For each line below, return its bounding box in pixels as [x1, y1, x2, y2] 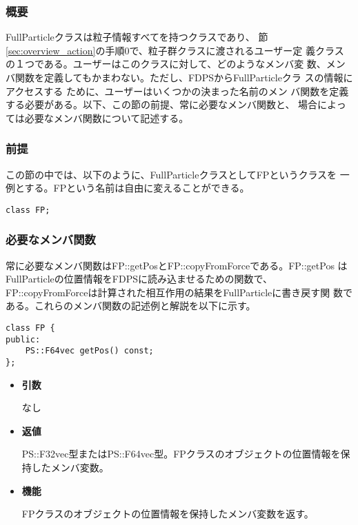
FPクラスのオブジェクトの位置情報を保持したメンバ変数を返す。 [21, 506, 314, 521]
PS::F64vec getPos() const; [25, 346, 154, 356]
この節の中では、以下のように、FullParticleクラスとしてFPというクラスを [6, 167, 337, 181]
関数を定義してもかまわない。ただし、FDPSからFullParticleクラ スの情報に [14, 70, 353, 84]
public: [6, 334, 41, 344]
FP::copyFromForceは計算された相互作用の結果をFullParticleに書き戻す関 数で [6, 285, 352, 299]
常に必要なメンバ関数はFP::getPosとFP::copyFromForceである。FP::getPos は [6, 258, 348, 272]
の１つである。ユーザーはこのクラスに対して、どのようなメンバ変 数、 [6, 56, 326, 71]
